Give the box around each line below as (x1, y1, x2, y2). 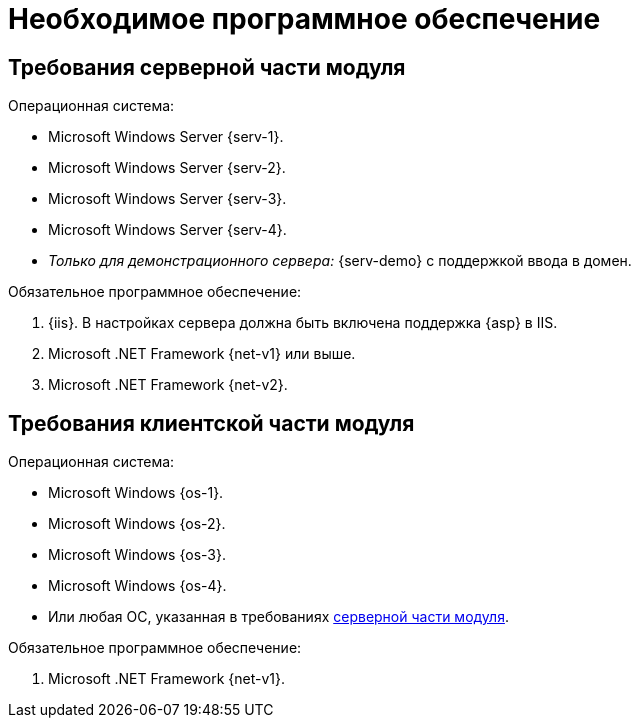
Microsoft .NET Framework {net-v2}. (48, 376, 288, 394)
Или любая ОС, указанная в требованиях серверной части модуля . (48, 608, 509, 626)
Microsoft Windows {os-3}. (48, 546, 226, 564)
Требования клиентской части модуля (8, 410, 415, 436)
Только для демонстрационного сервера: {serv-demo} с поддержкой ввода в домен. (48, 252, 632, 270)
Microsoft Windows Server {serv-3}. (48, 190, 287, 208)
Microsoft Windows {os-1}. (48, 484, 224, 502)
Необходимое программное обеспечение (8, 2, 601, 36)
